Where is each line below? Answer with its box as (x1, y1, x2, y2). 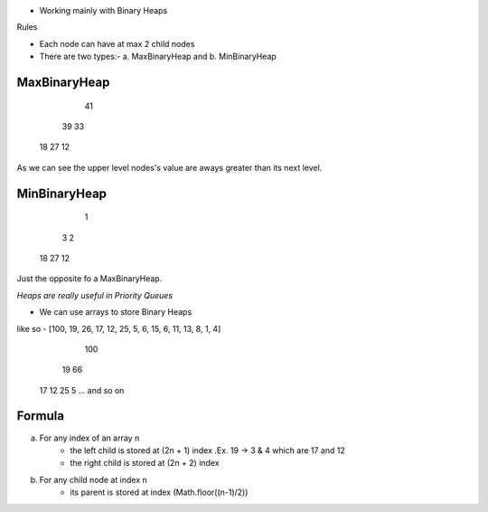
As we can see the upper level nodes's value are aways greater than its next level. (16, 162, 323, 173)
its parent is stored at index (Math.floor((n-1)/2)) (70, 487, 249, 498)
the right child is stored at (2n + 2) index (70, 458, 221, 469)
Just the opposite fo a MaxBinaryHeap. (16, 273, 163, 284)
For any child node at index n (39, 474, 148, 485)
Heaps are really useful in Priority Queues (16, 289, 174, 300)
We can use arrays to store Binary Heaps (39, 307, 192, 318)
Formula (16, 408, 65, 424)
